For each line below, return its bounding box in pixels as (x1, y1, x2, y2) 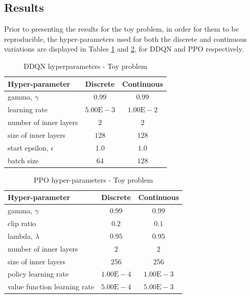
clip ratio (8, 218, 36, 229)
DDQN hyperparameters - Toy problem (24, 60, 147, 71)
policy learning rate (8, 268, 69, 279)
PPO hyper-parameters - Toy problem (33, 174, 153, 185)
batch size (8, 155, 39, 165)
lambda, (8, 230, 33, 241)
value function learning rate (8, 281, 94, 292)
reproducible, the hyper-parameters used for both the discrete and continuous (4, 33, 247, 44)
